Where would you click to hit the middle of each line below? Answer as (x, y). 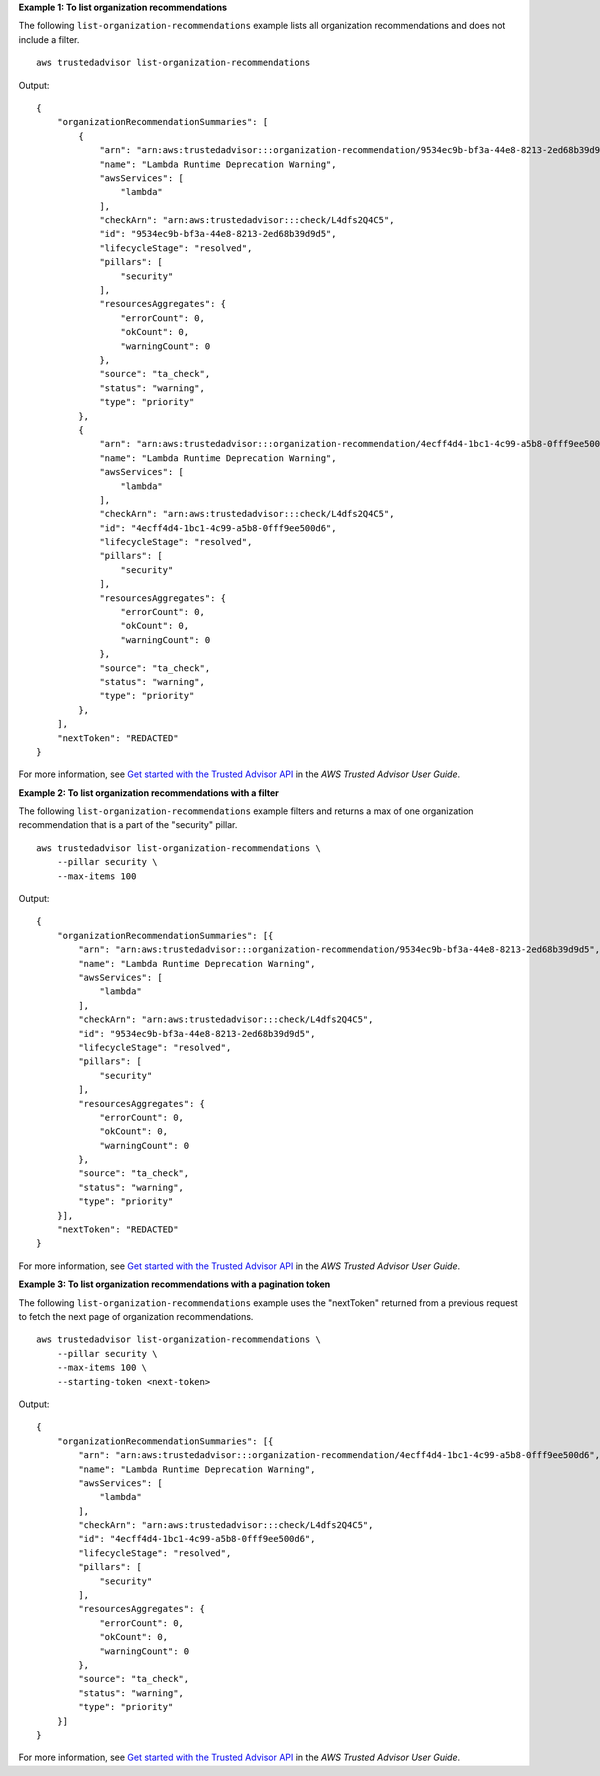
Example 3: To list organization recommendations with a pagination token (174, 1284)
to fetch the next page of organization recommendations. (136, 1316)
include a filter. (49, 39)
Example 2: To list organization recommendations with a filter (149, 792)
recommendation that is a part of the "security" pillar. (128, 825)
